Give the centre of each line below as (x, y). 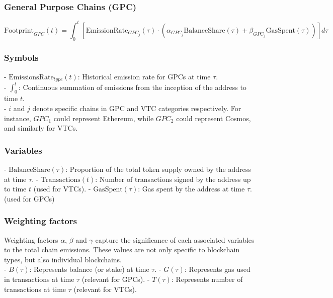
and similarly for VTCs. (41, 128)
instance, (18, 118)
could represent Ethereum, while (104, 118)
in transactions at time (39, 279)
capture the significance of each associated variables (175, 239)
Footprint (19, 30)
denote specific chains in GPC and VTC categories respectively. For (137, 108)
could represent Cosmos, (214, 118)
